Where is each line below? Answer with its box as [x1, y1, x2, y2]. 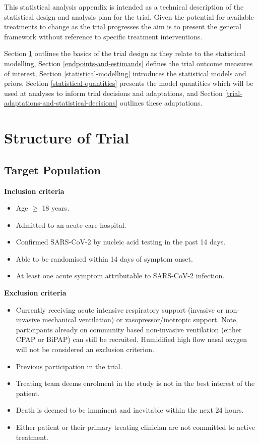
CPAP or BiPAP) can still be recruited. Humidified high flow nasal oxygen [16, 334, 247, 344]
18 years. [42, 203, 70, 213]
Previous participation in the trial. [16, 361, 122, 371]
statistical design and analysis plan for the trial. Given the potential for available [4, 11, 254, 22]
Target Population [4, 162, 101, 177]
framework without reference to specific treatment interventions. [4, 31, 203, 41]
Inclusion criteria [4, 185, 64, 196]
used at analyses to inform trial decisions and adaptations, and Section [4, 87, 223, 98]
